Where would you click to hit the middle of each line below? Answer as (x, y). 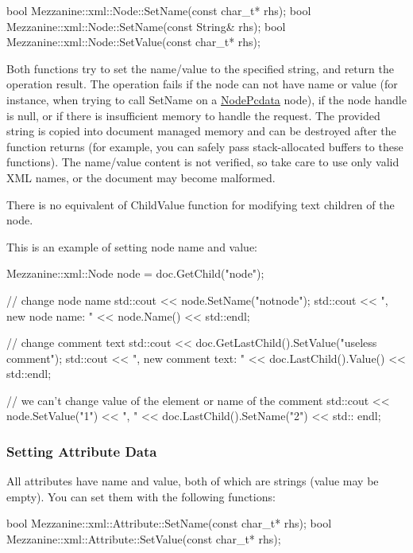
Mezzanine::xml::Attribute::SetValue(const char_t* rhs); (144, 539)
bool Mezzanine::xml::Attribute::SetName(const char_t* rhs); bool (169, 523)
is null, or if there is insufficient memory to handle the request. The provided (193, 115)
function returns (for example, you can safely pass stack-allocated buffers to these (205, 146)
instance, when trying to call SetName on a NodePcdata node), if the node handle (206, 99)
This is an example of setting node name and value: (132, 246)
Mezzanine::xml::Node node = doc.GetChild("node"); (135, 273)
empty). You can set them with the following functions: (141, 496)
